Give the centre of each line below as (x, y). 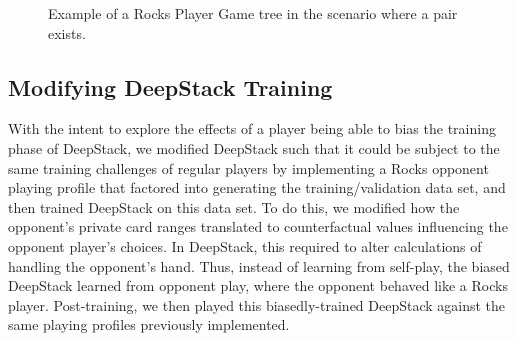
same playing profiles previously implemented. (149, 324)
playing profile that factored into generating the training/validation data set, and (257, 187)
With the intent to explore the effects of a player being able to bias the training (252, 128)
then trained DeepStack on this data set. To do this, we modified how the (234, 206)
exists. (67, 32)
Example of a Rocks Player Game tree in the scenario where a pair (253, 13)
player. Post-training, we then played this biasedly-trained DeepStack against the (257, 304)
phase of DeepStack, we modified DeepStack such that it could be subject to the (254, 147)
